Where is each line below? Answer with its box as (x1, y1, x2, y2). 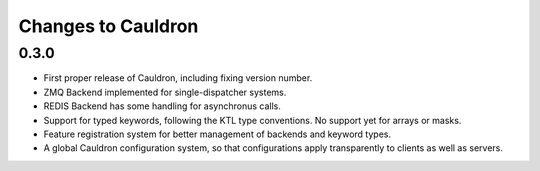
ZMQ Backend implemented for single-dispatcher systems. (43, 86, 287, 98)
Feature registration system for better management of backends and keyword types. (43, 128, 392, 140)
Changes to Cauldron (18, 15, 199, 37)
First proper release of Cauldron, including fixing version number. (43, 72, 313, 84)
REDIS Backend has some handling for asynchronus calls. (43, 100, 282, 112)
